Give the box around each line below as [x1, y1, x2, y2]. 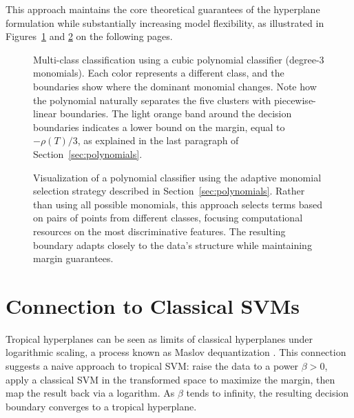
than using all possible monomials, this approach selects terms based [33, 197, 322, 211]
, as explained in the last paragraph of [77, 133, 239, 148]
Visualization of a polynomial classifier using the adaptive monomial [33, 170, 322, 184]
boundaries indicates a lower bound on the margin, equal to [33, 119, 285, 134]
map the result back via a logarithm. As [6, 386, 175, 400]
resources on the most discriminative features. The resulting [33, 223, 286, 238]
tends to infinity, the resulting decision [186, 386, 349, 400]
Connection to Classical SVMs [6, 291, 300, 319]
